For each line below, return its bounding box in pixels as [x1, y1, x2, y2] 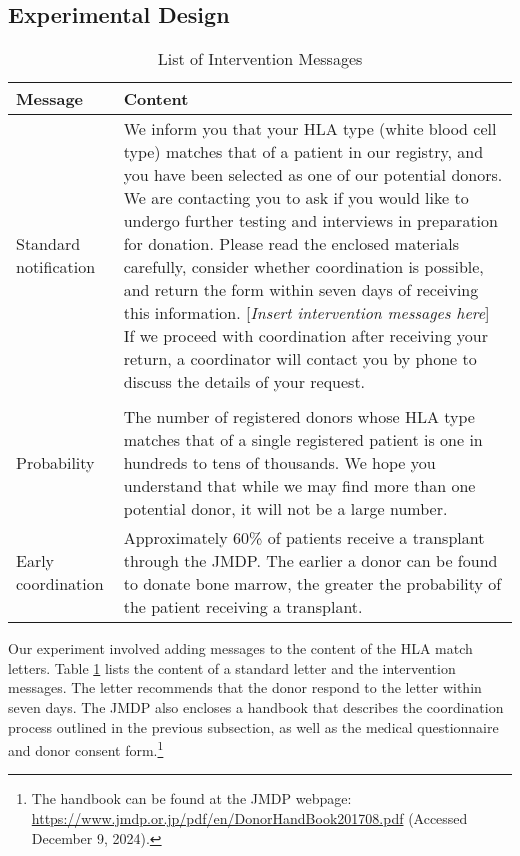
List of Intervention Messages [157, 47, 363, 71]
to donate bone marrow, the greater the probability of [123, 572, 502, 596]
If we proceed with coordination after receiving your [123, 324, 488, 348]
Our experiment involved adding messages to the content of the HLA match [8, 638, 473, 659]
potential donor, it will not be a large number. [123, 497, 448, 521]
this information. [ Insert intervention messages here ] [123, 301, 490, 325]
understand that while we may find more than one [123, 474, 476, 498]
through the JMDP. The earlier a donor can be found [123, 549, 498, 573]
